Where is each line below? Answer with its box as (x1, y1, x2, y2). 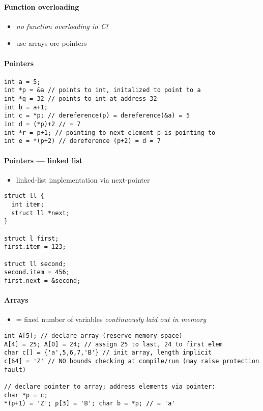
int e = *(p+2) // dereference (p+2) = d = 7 (4, 137, 161, 145)
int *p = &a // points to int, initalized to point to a (4, 86, 201, 94)
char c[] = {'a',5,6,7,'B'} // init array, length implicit (4, 349, 212, 357)
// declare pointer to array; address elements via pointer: (4, 383, 216, 390)
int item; (11, 201, 44, 209)
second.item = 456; (4, 269, 70, 276)
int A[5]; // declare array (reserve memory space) (4, 332, 183, 340)
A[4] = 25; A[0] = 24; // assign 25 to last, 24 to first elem (4, 340, 223, 348)
